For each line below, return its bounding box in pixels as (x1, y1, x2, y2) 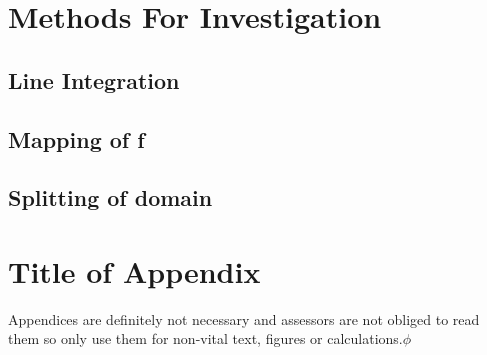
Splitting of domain (8, 182, 213, 213)
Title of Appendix (8, 250, 261, 291)
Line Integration (8, 64, 180, 95)
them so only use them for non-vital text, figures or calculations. (8, 328, 403, 349)
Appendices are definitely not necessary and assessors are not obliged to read (8, 308, 480, 329)
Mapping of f (8, 123, 145, 154)
